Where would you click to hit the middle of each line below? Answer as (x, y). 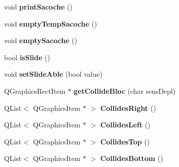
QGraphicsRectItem (35, 91)
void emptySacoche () (41, 40)
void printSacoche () (38, 7)
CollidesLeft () (125, 125)
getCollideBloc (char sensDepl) (125, 91)
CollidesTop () (125, 141)
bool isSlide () (27, 57)
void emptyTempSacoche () (51, 23)
